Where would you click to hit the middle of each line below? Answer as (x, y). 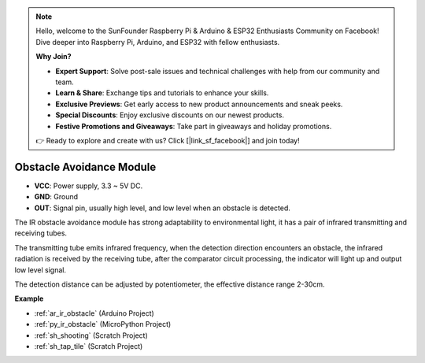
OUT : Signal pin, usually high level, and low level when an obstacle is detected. (163, 208)
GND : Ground (56, 197)
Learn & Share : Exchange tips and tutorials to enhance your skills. (162, 93)
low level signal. (41, 270)
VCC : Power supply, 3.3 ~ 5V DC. (89, 186)
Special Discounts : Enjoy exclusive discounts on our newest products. (170, 115)
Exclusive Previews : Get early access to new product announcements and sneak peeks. (199, 104)
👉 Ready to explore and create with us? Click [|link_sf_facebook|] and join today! (168, 140)
